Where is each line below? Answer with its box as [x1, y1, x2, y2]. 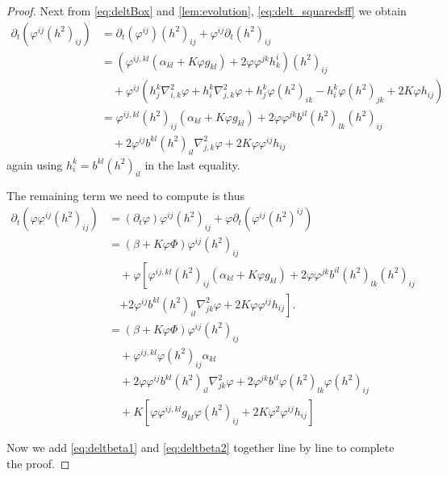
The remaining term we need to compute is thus [6, 187, 244, 204]
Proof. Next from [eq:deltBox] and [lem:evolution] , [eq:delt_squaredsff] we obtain [6, 2, 407, 19]
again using [6, 156, 63, 173]
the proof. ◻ [6, 454, 70, 471]
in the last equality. [144, 156, 240, 173]
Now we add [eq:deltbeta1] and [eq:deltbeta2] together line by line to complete [6, 438, 395, 455]
